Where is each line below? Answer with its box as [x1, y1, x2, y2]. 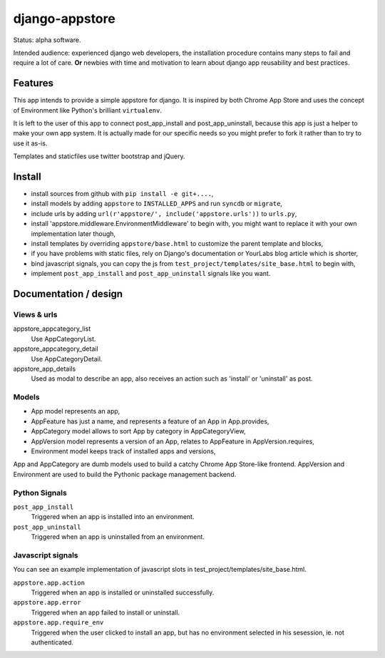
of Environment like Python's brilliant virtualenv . [13, 106, 163, 114]
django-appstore [13, 11, 115, 26]
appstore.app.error [13, 599, 81, 607]
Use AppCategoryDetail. [31, 354, 103, 363]
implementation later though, [31, 229, 116, 238]
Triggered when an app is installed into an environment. [31, 513, 195, 521]
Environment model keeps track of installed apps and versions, [31, 447, 216, 456]
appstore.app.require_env [13, 619, 104, 627]
